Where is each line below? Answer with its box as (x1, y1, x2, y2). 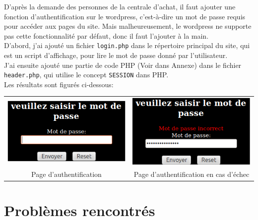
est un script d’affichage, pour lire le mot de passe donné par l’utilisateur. (4, 50, 228, 60)
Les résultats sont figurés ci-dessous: (4, 79, 114, 89)
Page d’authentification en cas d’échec (133, 168, 250, 179)
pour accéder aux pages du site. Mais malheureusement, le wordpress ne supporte (4, 21, 252, 31)
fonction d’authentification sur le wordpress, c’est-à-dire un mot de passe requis (4, 11, 246, 21)
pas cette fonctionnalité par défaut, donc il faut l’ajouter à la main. (4, 30, 209, 41)
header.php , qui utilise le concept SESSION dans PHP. (4, 69, 169, 80)
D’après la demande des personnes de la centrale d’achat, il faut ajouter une (4, 1, 236, 11)
